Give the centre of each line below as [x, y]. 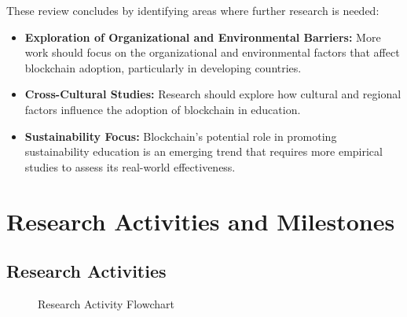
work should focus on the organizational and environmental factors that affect [212, 52]
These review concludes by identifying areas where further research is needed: [193, 10]
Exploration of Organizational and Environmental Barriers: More [203, 37]
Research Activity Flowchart [106, 303]
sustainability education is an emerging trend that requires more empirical [203, 151]
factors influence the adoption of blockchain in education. [163, 109]
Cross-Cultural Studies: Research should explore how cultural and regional [213, 94]
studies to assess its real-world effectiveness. [130, 166]
